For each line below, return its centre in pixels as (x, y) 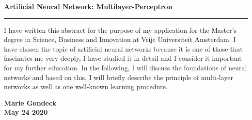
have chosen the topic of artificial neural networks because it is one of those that (123, 48)
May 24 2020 (26, 112)
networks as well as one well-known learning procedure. (86, 87)
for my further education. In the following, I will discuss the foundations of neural (126, 67)
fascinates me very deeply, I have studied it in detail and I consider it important (123, 58)
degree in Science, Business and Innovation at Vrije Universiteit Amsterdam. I (120, 39)
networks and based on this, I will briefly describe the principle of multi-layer (119, 77)
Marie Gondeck (30, 102)
